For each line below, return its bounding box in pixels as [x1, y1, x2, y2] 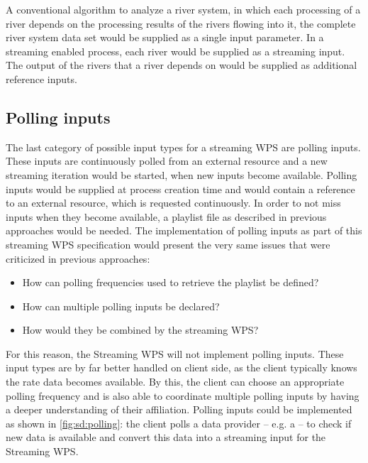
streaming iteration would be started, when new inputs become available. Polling [6, 167, 357, 182]
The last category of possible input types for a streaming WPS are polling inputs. [6, 139, 361, 154]
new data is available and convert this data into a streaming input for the [6, 430, 326, 445]
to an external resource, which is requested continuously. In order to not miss [6, 195, 341, 210]
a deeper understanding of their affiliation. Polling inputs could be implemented [6, 402, 352, 417]
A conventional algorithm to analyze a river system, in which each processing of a [6, 2, 361, 16]
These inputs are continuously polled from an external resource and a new [6, 153, 328, 168]
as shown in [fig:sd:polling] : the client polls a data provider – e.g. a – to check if [6, 415, 352, 430]
